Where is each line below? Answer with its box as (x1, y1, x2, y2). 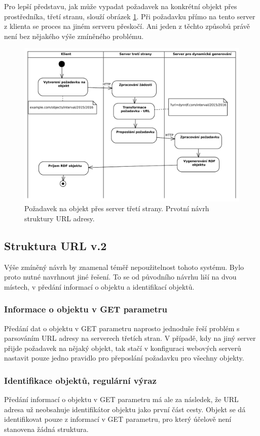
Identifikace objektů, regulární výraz (4, 374, 157, 386)
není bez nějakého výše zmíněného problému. (4, 30, 144, 41)
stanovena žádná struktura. (4, 424, 89, 434)
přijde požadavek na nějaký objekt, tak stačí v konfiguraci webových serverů (4, 342, 241, 353)
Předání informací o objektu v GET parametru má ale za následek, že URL (4, 394, 239, 405)
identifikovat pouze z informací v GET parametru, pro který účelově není (4, 414, 232, 424)
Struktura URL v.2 (4, 237, 107, 253)
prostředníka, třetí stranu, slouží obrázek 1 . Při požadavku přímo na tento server (4, 11, 255, 21)
